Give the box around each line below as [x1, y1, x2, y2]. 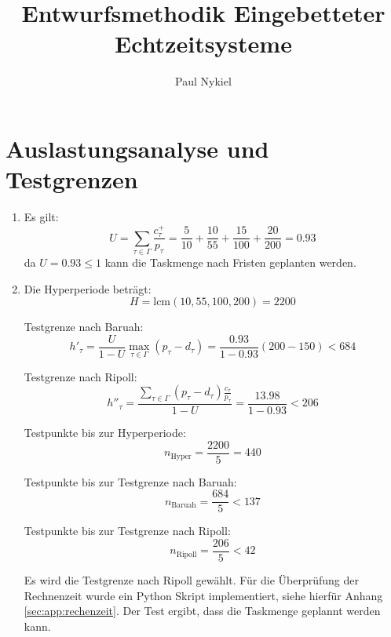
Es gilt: [24, 209, 59, 225]
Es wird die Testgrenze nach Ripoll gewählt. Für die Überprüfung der [24, 572, 359, 588]
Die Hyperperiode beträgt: [24, 280, 152, 297]
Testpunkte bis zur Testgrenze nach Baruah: [24, 473, 237, 490]
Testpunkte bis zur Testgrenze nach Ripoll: [24, 522, 231, 539]
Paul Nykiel [175, 73, 232, 89]
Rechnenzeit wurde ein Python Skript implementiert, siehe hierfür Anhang [24, 587, 383, 603]
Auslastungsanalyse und [5, 132, 269, 164]
